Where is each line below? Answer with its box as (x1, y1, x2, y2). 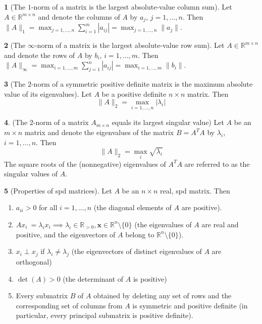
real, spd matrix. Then (160, 185, 230, 196)
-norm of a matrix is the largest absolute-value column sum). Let (31, 2, 232, 12)
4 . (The (4, 117, 28, 127)
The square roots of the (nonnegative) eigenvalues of (4, 158, 166, 169)
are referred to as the (184, 158, 250, 169)
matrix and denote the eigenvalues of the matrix (24, 127, 174, 138)
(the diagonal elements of (93, 202, 172, 213)
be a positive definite (101, 88, 167, 99)
